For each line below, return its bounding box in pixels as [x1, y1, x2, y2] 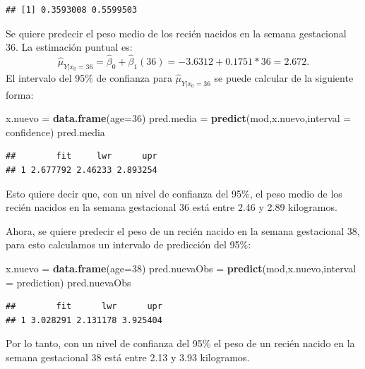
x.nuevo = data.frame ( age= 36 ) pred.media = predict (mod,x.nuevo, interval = [6, 111, 352, 126]
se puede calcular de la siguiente [214, 70, 354, 85]
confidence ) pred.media [6, 124, 105, 139]
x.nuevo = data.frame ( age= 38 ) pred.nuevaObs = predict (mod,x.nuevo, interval [6, 260, 357, 275]
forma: [6, 87, 34, 102]
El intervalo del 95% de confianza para [6, 70, 172, 85]
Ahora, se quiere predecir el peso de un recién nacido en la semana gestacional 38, [6, 223, 360, 238]
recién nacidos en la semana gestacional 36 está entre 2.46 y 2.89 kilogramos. [6, 200, 337, 214]
